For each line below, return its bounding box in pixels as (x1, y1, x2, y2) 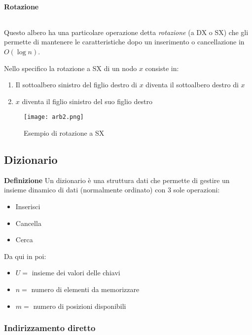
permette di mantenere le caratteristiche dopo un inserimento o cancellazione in (4, 37, 245, 47)
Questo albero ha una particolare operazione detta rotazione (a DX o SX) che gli (4, 27, 249, 37)
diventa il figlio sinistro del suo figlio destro (22, 96, 152, 106)
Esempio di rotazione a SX (24, 128, 105, 138)
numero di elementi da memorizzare (31, 284, 140, 294)
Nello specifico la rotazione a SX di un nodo (4, 63, 137, 73)
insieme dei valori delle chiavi (32, 267, 120, 278)
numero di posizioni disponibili (33, 300, 126, 311)
